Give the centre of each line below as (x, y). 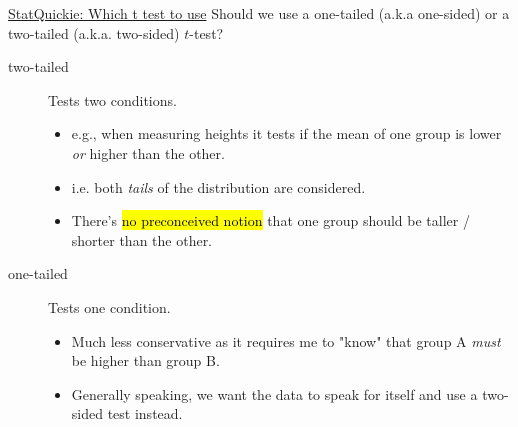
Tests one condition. (109, 306)
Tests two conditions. (112, 99)
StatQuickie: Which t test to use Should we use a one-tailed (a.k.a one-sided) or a (259, 13)
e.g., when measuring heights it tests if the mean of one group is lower (286, 133)
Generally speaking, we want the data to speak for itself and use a (274, 393)
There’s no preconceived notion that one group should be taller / (270, 220)
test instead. (145, 413)
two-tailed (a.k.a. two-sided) (94, 32)
